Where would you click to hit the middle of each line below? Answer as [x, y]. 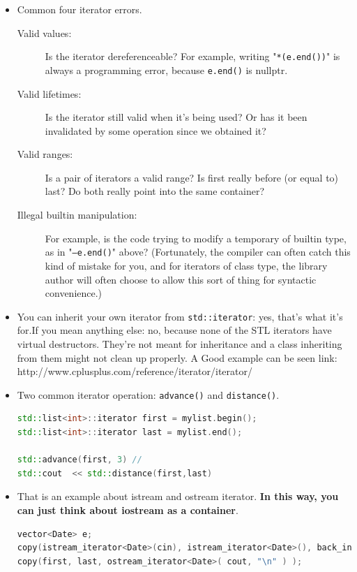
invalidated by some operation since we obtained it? [155, 130]
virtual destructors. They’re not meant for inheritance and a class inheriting [180, 343]
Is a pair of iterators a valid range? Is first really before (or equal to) [192, 177]
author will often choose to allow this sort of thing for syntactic [181, 279]
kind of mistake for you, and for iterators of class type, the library [186, 265]
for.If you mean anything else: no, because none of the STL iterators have [174, 330]
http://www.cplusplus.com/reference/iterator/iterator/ [135, 371]
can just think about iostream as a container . [128, 509]
